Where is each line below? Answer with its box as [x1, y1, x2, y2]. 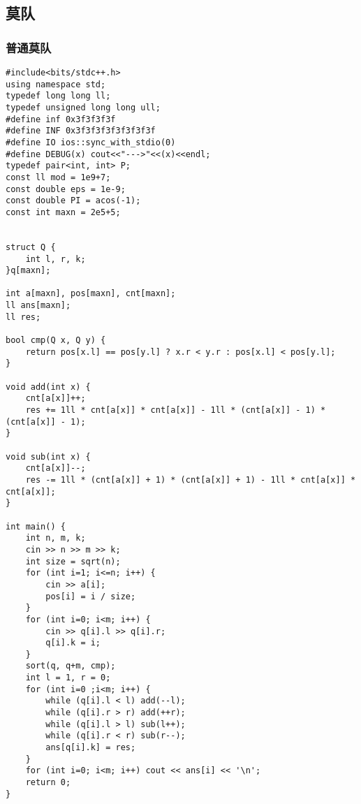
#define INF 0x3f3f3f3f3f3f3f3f [6, 126, 156, 136]
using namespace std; [6, 79, 106, 89]
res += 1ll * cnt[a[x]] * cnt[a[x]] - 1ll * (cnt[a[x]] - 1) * [25, 405, 326, 416]
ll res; [6, 312, 41, 322]
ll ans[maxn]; [6, 300, 71, 311]
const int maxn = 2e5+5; [6, 207, 121, 217]
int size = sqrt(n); [25, 556, 121, 567]
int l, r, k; [25, 254, 86, 264]
